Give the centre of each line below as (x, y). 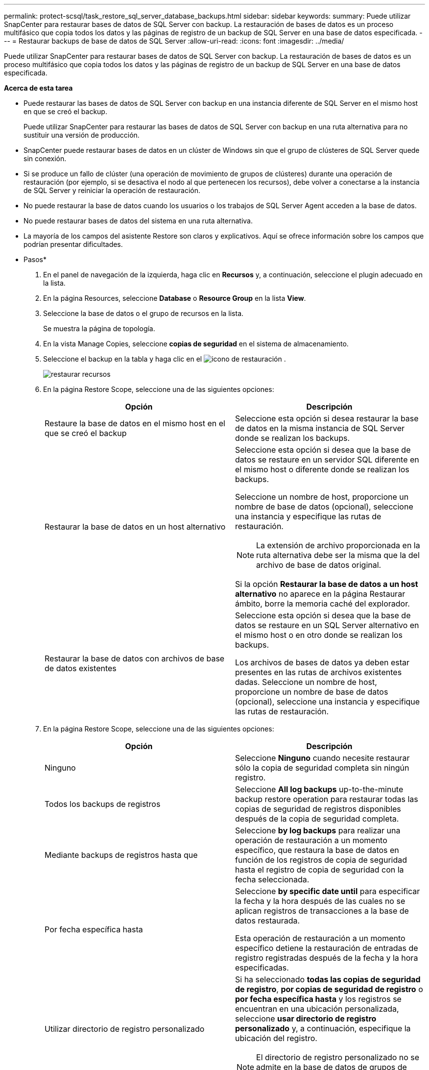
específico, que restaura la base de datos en (317, 850)
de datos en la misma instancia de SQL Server (320, 428)
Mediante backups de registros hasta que (121, 855)
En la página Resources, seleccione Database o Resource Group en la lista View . (175, 298)
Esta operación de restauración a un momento (320, 938)
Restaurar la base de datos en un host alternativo (135, 527)
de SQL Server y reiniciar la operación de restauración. (112, 190)
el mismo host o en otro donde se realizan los (319, 635)
